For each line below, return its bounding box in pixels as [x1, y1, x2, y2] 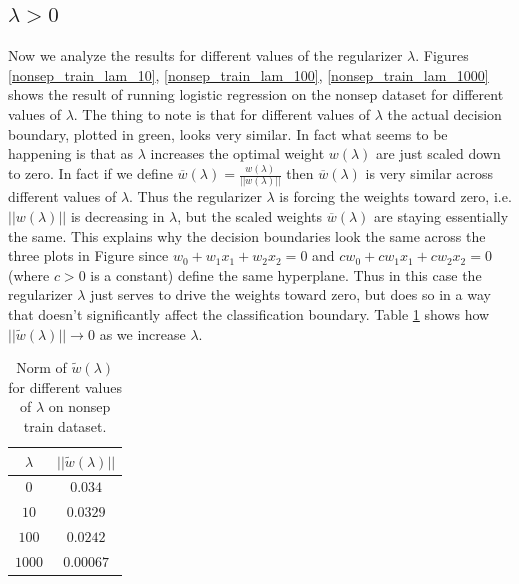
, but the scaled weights [177, 205, 323, 226]
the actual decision [387, 103, 502, 124]
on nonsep [48, 396, 111, 417]
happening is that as [8, 143, 134, 164]
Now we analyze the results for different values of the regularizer [8, 45, 403, 66]
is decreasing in [70, 205, 165, 226]
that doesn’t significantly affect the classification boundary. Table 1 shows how [8, 303, 490, 324]
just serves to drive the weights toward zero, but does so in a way [90, 284, 491, 305]
